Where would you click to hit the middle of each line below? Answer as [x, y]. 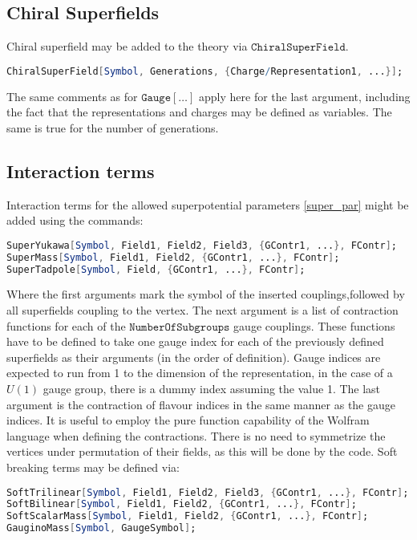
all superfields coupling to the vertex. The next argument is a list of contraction [202, 310]
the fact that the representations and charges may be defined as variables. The [199, 112]
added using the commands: [75, 220]
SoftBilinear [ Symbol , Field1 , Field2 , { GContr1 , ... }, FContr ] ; [182, 504]
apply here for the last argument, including [305, 96]
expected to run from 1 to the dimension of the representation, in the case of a [200, 373]
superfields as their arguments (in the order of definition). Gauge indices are [194, 357]
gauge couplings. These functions [314, 325]
